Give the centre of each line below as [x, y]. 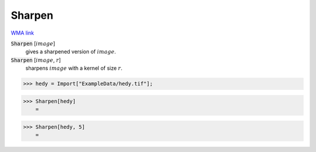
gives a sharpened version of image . [71, 52]
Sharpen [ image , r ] [36, 60]
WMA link [23, 33]
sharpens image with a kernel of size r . [74, 68]
